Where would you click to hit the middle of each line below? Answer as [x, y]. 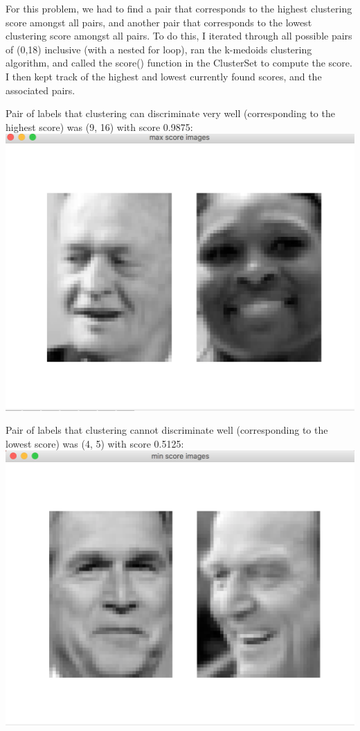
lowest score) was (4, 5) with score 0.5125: [95, 443]
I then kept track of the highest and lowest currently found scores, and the [164, 76]
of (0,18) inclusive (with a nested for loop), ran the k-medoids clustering [159, 49]
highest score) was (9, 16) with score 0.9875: [99, 126]
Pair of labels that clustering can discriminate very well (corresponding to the [170, 113]
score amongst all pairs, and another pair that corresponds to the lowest [159, 22]
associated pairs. [40, 90]
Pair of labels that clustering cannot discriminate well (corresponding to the [167, 430]
